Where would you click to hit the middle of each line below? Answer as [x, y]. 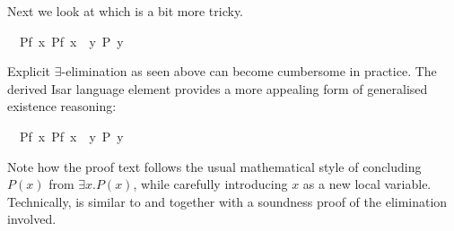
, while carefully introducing [210, 184]
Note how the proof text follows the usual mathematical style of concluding [214, 166]
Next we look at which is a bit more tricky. [126, 11]
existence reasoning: [62, 106]
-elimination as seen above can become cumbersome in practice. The [249, 71]
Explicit [29, 71]
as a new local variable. [367, 184]
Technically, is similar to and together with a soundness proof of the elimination [227, 201]
